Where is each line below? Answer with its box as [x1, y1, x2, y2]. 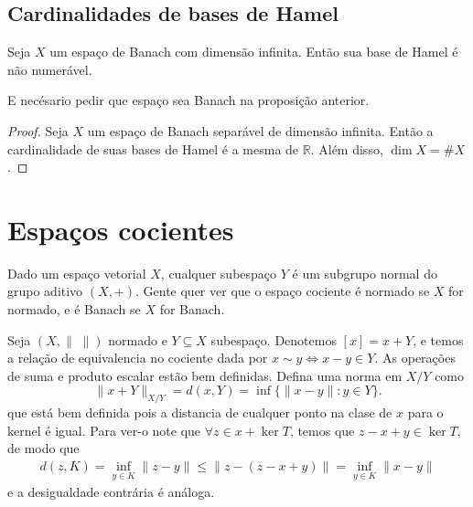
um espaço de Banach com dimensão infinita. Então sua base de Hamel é [49, 42, 458, 61]
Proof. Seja [7, 121, 69, 140]
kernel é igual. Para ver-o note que [7, 420, 201, 439]
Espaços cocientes [7, 210, 234, 248]
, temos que [289, 420, 355, 439]
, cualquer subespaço [160, 263, 277, 282]
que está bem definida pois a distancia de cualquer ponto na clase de [7, 403, 392, 422]
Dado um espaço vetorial [7, 263, 146, 282]
